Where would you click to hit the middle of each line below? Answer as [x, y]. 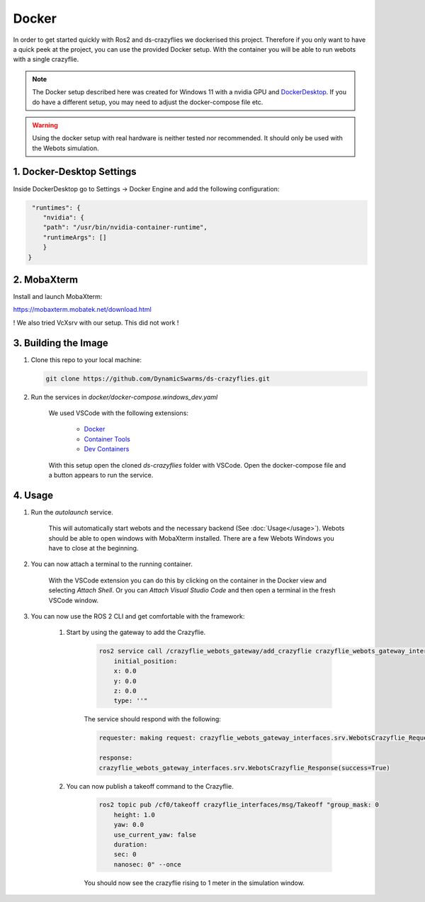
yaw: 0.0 [129, 825]
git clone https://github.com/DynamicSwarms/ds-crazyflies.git [158, 378]
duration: [131, 845]
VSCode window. [74, 600]
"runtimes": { [56, 208]
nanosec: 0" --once [148, 864]
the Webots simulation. [66, 148]
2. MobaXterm [46, 280]
